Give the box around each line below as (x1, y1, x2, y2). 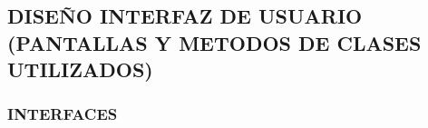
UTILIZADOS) (7, 55, 153, 84)
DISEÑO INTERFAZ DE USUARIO (7, 2, 363, 30)
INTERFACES (7, 103, 118, 125)
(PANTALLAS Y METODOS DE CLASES (7, 28, 422, 56)
